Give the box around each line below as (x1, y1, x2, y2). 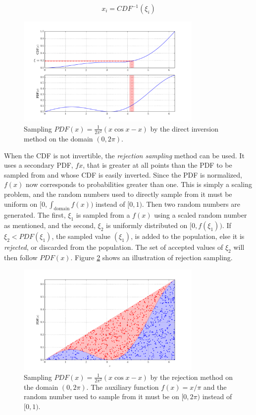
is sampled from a (76, 210, 130, 220)
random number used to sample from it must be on (24, 391, 179, 402)
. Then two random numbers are (142, 198, 240, 209)
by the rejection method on (150, 371, 233, 382)
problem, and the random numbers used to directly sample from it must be (4, 189, 232, 199)
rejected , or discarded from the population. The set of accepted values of (4, 242, 223, 252)
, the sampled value (51, 231, 111, 241)
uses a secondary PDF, (4, 160, 73, 170)
